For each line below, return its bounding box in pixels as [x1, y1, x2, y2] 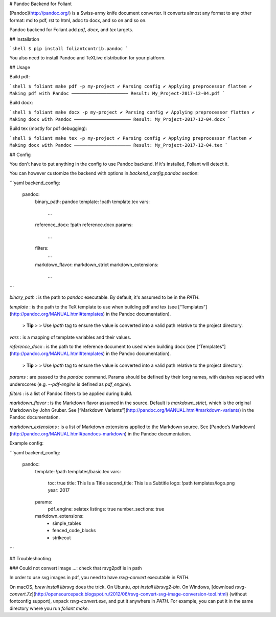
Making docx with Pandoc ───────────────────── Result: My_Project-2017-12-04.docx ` [9, 117, 231, 122]
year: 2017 [48, 487, 70, 493]
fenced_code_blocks [52, 527, 96, 534]
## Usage [9, 64, 31, 70]
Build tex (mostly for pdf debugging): [9, 125, 87, 131]
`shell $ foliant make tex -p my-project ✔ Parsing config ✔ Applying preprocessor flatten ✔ [9, 135, 252, 141]
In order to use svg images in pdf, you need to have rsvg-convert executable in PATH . [9, 575, 190, 581]
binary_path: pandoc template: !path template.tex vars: [35, 199, 150, 205]
